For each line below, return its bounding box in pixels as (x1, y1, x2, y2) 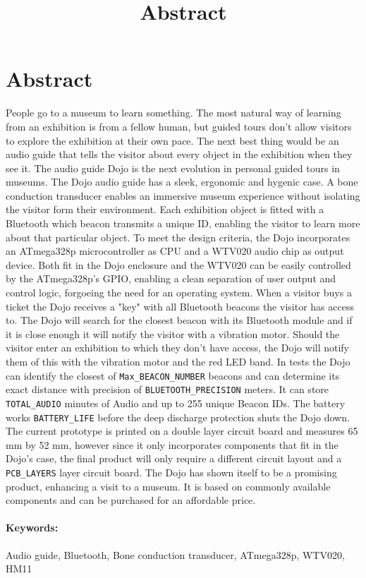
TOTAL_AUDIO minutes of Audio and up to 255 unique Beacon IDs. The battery (6, 395, 346, 410)
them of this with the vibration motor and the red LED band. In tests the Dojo (6, 354, 350, 368)
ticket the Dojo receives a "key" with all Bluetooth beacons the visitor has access (6, 299, 354, 313)
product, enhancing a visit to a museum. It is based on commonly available (6, 478, 331, 493)
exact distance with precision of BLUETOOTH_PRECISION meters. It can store (6, 382, 329, 397)
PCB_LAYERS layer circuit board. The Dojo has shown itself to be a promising (6, 465, 337, 479)
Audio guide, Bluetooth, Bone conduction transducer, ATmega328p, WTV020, (6, 547, 345, 562)
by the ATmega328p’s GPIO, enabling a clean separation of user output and (6, 271, 336, 286)
